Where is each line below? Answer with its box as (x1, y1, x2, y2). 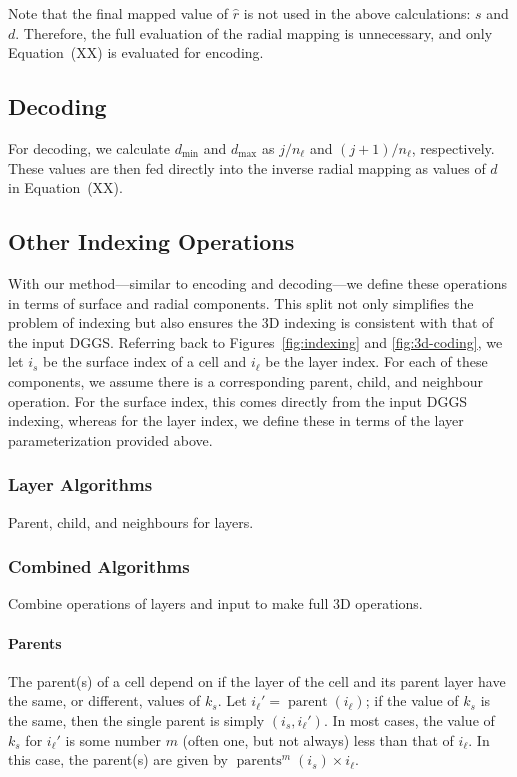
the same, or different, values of (8, 690, 201, 711)
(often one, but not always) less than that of (182, 729, 454, 750)
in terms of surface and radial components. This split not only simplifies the (8, 292, 474, 313)
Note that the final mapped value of (8, 3, 229, 23)
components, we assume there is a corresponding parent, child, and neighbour (8, 370, 484, 391)
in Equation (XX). (8, 177, 123, 198)
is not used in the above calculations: (243, 3, 471, 23)
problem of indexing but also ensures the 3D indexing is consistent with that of (8, 312, 494, 333)
